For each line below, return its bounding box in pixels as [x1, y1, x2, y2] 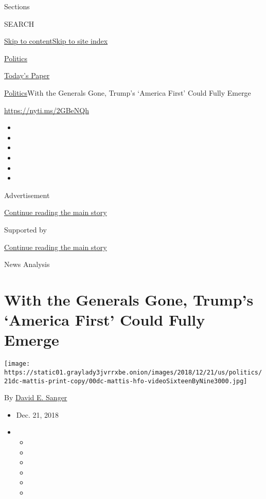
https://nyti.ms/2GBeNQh [4, 104, 89, 115]
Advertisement [4, 189, 50, 200]
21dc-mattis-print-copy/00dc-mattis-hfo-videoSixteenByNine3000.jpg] [4, 377, 247, 385]
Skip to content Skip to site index [4, 35, 108, 46]
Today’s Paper [4, 70, 50, 81]
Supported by [4, 224, 47, 235]
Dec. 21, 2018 [16, 409, 59, 420]
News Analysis [4, 259, 50, 270]
